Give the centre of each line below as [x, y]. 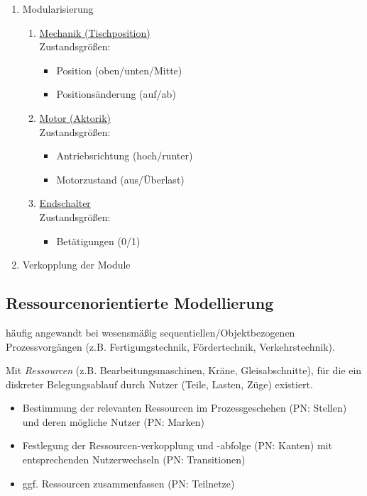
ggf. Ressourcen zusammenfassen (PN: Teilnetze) [128, 483]
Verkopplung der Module [76, 265]
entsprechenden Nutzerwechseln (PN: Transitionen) [134, 460]
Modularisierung [58, 9]
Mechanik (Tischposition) [95, 32]
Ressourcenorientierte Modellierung [140, 303]
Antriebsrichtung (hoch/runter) [125, 156]
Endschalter [65, 203]
